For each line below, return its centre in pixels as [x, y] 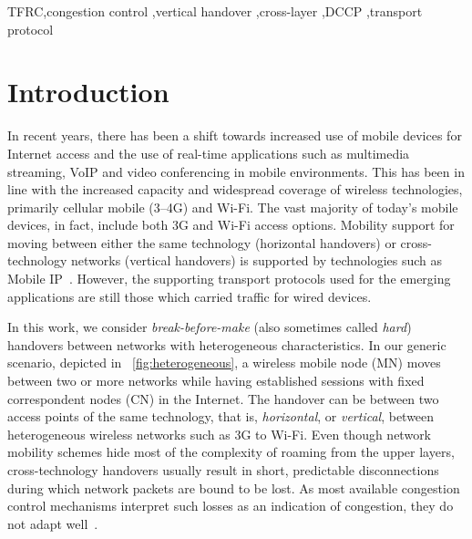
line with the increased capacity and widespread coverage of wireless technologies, [235, 189]
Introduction [88, 92]
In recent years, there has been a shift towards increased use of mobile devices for [235, 135]
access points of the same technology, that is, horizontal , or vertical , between [221, 416]
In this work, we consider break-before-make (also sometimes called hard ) [210, 327]
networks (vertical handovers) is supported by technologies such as [257, 260]
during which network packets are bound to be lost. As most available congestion [234, 487]
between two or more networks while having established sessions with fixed [216, 381]
